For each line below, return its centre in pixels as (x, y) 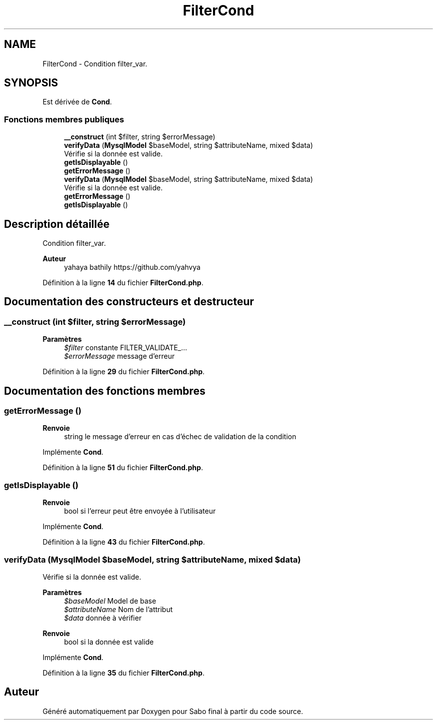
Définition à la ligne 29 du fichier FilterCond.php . (124, 372)
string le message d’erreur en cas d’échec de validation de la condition (180, 437)
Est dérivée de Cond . (77, 102)
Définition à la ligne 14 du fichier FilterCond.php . (123, 283)
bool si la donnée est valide (109, 642)
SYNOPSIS (31, 83)
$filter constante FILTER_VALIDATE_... (126, 348)
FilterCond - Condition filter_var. (95, 63)
